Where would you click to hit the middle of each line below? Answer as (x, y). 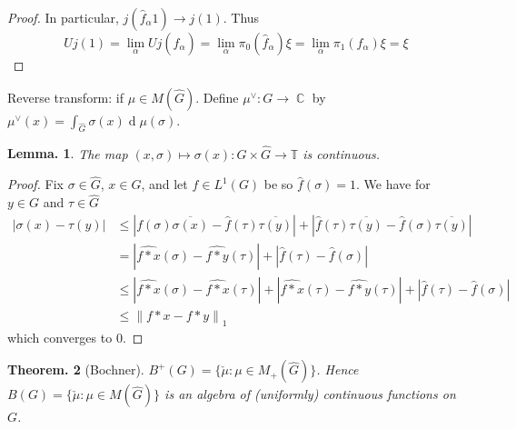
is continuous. (342, 153)
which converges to (60, 337)
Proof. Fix (35, 184)
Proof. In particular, (63, 17)
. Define (217, 97)
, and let (164, 184)
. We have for (393, 184)
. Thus (241, 17)
